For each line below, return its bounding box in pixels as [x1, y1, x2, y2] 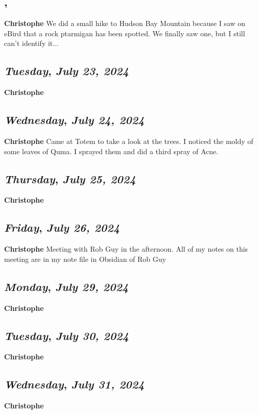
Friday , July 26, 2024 [4, 220, 120, 235]
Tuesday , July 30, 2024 [4, 327, 129, 343]
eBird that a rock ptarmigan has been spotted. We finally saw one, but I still [4, 28, 245, 38]
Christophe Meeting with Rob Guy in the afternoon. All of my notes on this [4, 243, 248, 254]
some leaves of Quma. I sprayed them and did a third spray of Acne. [4, 145, 219, 156]
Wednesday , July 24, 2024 [4, 112, 145, 128]
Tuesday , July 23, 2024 [4, 63, 129, 79]
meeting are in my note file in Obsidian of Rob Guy [4, 253, 166, 264]
